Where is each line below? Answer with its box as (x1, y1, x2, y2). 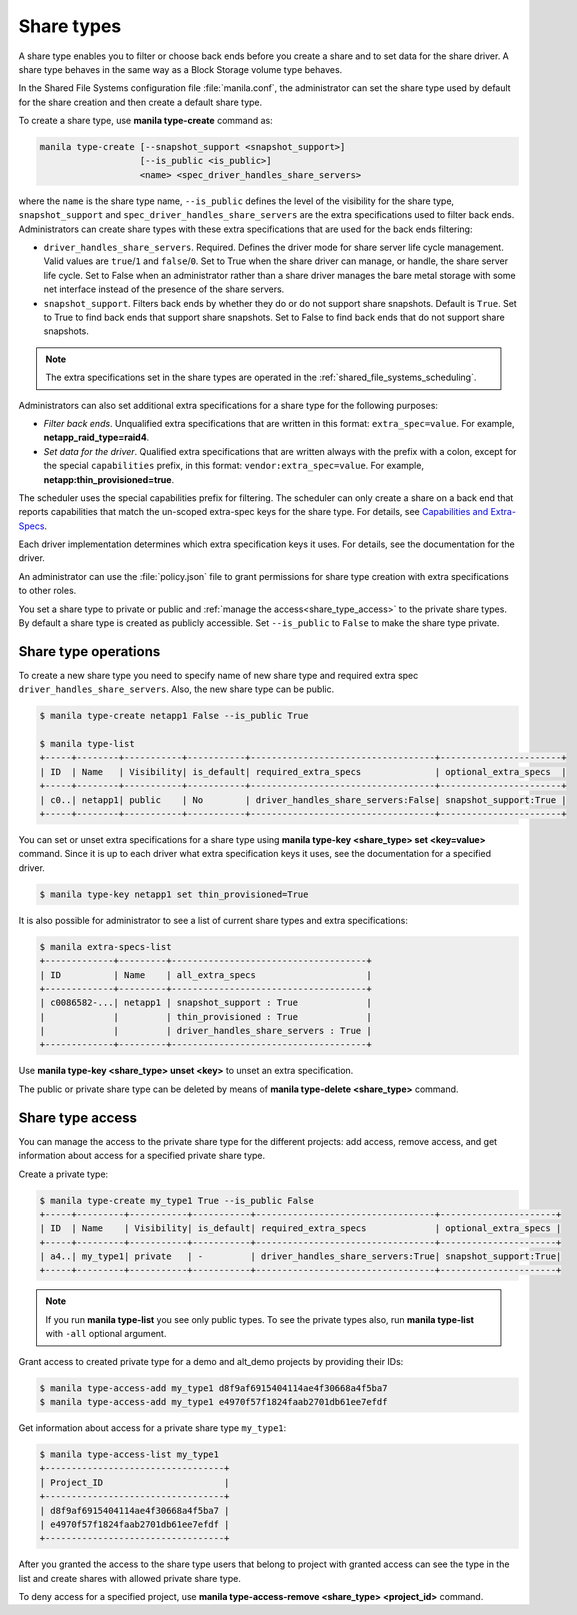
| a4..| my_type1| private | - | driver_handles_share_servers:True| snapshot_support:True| (39, 1251, 562, 1262)
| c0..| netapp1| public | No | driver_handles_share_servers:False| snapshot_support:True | (39, 794, 567, 805)
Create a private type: (18, 1168, 109, 1180)
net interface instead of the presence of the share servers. (43, 283, 285, 295)
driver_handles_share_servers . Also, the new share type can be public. (18, 683, 335, 695)
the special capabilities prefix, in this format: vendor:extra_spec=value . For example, (43, 460, 425, 472)
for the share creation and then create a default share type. (18, 96, 263, 108)
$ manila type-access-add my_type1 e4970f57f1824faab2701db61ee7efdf (39, 1396, 388, 1408)
